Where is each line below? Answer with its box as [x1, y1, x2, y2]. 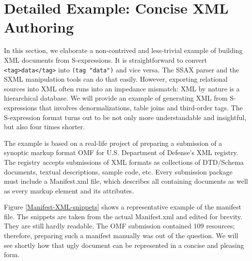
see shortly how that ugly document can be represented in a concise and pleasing [4, 240, 244, 250]
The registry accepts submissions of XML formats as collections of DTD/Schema [4, 157, 244, 167]
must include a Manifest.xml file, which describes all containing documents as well [4, 176, 248, 186]
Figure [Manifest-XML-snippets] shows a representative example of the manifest [4, 202, 241, 212]
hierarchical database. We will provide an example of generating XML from [4, 93, 228, 103]
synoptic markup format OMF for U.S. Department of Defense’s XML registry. [4, 147, 238, 157]
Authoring [4, 17, 74, 37]
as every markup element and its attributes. [4, 185, 134, 195]
